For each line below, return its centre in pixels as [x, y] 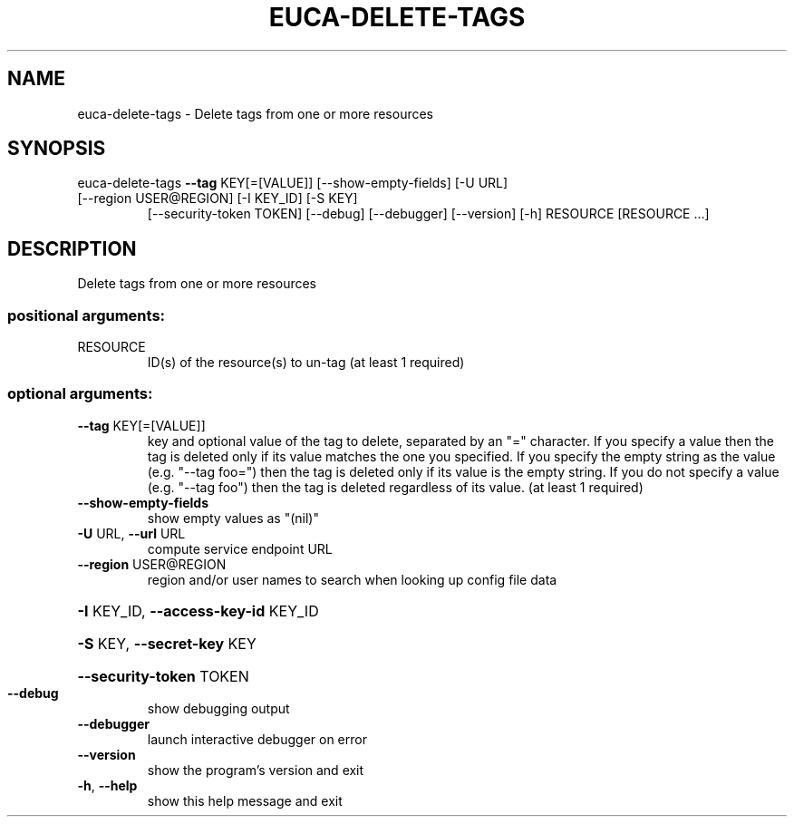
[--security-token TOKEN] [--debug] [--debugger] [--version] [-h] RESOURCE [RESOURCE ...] [428, 214]
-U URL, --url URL [131, 533]
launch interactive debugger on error [257, 739]
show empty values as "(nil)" [233, 518]
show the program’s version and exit [256, 770]
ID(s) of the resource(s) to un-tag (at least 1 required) [306, 363]
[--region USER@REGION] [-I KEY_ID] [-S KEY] [218, 199]
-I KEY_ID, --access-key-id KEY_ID [198, 611]
